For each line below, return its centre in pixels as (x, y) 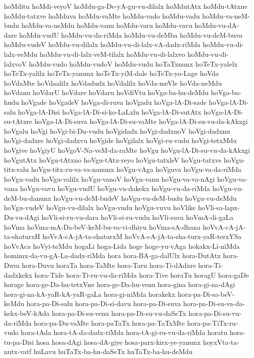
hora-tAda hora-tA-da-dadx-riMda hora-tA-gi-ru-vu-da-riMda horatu (124, 332)
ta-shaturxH (22, 236)
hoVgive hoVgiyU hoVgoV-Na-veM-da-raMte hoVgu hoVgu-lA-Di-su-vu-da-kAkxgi (127, 150)
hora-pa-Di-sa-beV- (206, 294)
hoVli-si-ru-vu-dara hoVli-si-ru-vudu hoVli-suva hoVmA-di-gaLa (137, 217)
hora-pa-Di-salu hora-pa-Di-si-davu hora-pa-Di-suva (104, 303)
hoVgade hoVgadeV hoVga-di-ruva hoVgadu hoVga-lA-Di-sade (114, 102)
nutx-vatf (18, 351)
